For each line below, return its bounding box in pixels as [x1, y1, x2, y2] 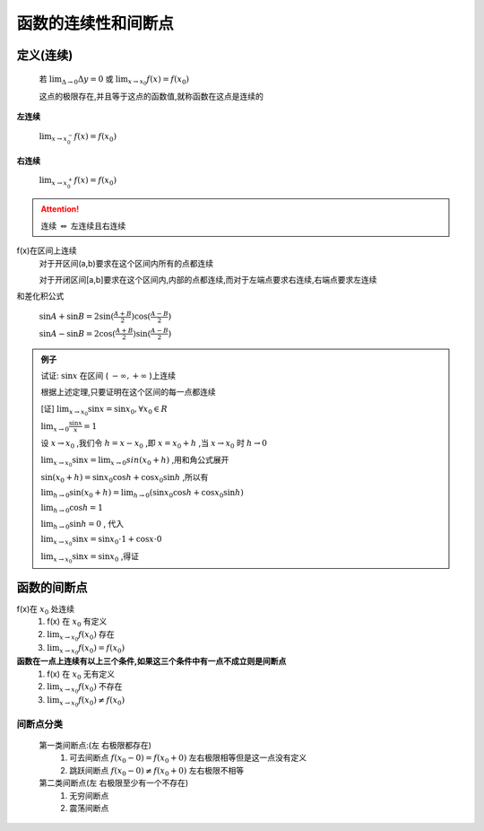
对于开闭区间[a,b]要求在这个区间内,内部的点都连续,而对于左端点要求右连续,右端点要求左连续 [39, 274, 377, 284]
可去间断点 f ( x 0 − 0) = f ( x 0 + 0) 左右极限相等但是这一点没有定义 [69, 752, 307, 765]
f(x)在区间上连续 [16, 245, 78, 256]
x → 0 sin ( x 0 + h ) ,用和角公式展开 [110, 454, 229, 467]
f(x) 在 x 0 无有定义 [47, 669, 116, 681]
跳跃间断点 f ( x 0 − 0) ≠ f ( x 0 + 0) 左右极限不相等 [69, 765, 245, 778]
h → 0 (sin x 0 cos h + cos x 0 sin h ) [133, 487, 244, 500]
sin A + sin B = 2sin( [39, 311, 115, 322]
